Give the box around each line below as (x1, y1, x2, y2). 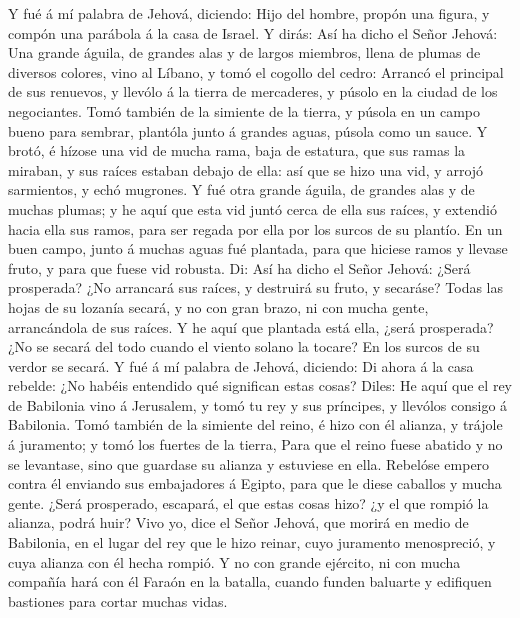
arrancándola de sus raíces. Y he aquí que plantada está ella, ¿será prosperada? (8, 316, 494, 337)
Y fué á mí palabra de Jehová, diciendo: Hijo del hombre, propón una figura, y (8, 3, 490, 23)
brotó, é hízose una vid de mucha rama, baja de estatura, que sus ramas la (8, 140, 466, 161)
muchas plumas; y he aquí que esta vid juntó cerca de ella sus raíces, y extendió (8, 198, 497, 219)
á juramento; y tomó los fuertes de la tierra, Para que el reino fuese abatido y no (8, 434, 503, 455)
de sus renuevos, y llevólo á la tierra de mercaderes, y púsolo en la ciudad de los (8, 81, 498, 102)
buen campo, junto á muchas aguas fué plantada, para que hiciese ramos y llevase (8, 238, 508, 259)
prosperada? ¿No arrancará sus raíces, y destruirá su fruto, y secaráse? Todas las (8, 277, 504, 298)
